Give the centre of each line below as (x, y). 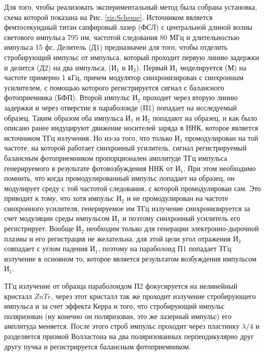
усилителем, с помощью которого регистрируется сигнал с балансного (114, 87)
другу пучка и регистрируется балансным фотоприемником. (98, 346)
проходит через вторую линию (190, 97)
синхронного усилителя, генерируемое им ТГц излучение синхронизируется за (127, 208)
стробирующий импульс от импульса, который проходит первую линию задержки (132, 57)
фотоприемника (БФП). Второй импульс (67, 97)
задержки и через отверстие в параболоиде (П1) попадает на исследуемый (121, 107)
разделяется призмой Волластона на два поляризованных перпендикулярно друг (129, 336)
